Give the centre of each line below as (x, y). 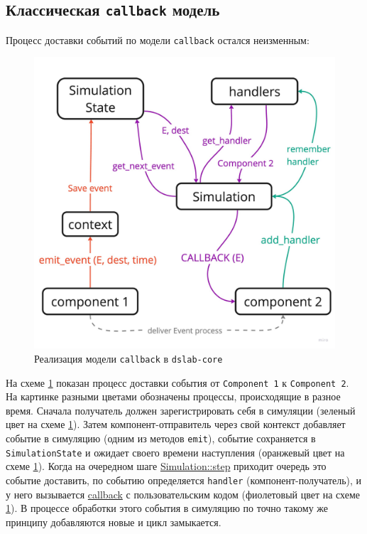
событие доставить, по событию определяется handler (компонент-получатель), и (184, 480)
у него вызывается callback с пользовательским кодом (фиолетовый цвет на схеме (183, 494)
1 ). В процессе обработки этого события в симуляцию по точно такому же (167, 508)
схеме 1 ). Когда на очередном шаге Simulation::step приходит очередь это (166, 466)
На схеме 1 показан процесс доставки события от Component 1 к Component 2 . (177, 382)
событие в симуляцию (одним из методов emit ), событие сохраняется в (161, 438)
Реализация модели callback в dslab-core (128, 358)
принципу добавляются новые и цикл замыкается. (114, 522)
